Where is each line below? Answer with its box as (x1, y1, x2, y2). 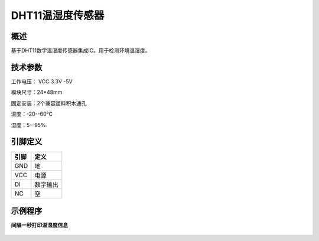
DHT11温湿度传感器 (11, 9, 105, 22)
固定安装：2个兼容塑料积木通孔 (11, 99, 87, 106)
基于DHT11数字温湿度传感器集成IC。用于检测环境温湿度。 (11, 47, 151, 54)
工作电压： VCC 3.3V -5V (11, 77, 73, 85)
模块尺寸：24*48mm (11, 89, 63, 96)
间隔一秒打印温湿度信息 (11, 222, 68, 229)
